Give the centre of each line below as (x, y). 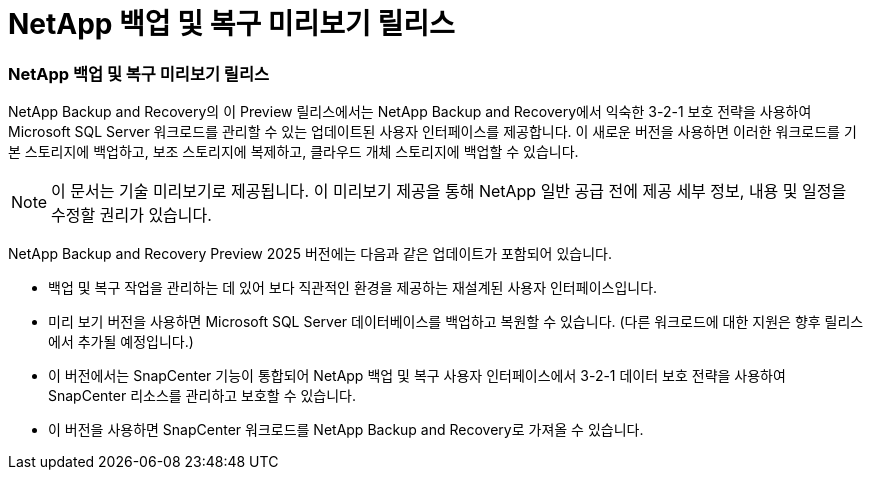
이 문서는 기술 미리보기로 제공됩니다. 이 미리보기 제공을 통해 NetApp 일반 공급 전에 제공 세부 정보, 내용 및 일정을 (449, 191)
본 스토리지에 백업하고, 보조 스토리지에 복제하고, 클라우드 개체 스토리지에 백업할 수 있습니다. (293, 152)
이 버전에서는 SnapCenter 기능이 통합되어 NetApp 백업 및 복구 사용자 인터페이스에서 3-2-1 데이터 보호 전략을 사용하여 (417, 376)
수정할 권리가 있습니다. (131, 215)
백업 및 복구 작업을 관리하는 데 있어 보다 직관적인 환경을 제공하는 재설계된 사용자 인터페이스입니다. (353, 288)
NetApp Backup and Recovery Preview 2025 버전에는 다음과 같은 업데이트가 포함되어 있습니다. (310, 254)
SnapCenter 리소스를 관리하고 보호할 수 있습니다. (202, 396)
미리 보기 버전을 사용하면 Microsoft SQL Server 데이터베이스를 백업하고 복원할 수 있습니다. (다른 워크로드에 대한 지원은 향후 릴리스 (456, 322)
